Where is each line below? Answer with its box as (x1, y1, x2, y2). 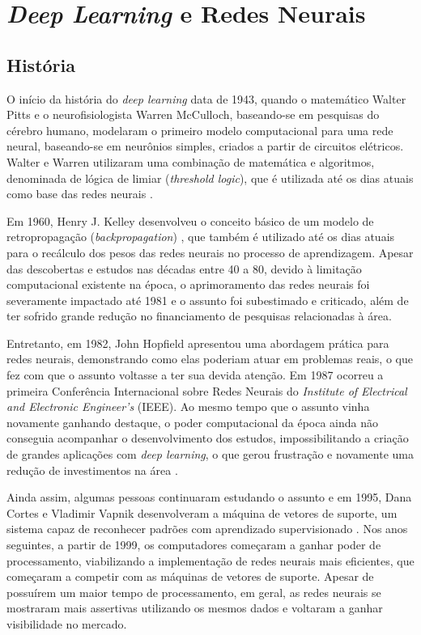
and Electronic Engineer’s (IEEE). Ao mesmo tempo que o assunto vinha (6, 398, 370, 415)
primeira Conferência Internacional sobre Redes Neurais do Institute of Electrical (6, 382, 407, 399)
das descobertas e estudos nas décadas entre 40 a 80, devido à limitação (6, 260, 362, 277)
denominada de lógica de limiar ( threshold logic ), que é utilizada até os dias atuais (6, 169, 414, 186)
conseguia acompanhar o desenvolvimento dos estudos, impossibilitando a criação (6, 430, 409, 447)
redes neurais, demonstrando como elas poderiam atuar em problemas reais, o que (6, 350, 413, 367)
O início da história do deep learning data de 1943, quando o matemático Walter (6, 90, 406, 107)
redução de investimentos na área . (6, 461, 178, 478)
